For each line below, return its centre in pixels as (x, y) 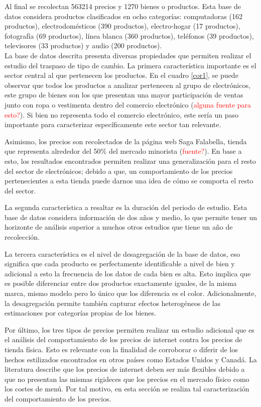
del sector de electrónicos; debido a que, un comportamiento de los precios (119, 171)
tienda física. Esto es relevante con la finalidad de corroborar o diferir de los (121, 349)
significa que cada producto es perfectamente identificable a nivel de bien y (120, 264)
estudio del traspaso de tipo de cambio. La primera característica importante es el (130, 65)
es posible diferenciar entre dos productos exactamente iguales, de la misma (121, 283)
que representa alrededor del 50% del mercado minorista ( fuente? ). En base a (123, 151)
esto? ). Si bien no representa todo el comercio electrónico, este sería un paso (122, 114)
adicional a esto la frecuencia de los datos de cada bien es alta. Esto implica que (128, 273)
